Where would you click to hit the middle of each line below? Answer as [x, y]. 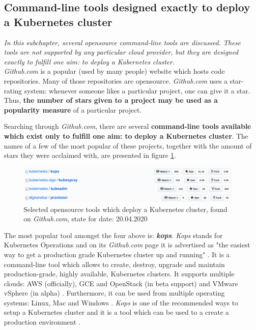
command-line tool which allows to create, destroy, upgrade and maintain [114, 264]
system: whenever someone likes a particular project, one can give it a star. [137, 90]
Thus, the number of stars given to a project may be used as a [111, 100]
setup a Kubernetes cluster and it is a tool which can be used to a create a [116, 312]
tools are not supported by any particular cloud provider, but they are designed [121, 52]
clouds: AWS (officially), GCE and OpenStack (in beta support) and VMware [121, 283]
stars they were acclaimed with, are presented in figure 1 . [90, 155]
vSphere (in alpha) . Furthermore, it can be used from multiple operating [114, 293]
